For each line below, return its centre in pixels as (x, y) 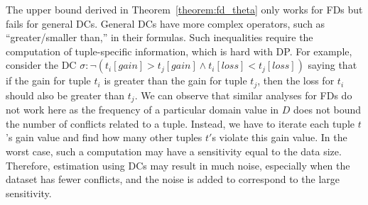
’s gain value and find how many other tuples (104, 137)
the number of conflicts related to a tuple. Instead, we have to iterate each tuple (180, 123)
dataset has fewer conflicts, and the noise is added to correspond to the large (173, 179)
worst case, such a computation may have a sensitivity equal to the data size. (174, 151)
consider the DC (41, 65)
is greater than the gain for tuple (175, 81)
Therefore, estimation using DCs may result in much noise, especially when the (178, 165)
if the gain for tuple (48, 81)
